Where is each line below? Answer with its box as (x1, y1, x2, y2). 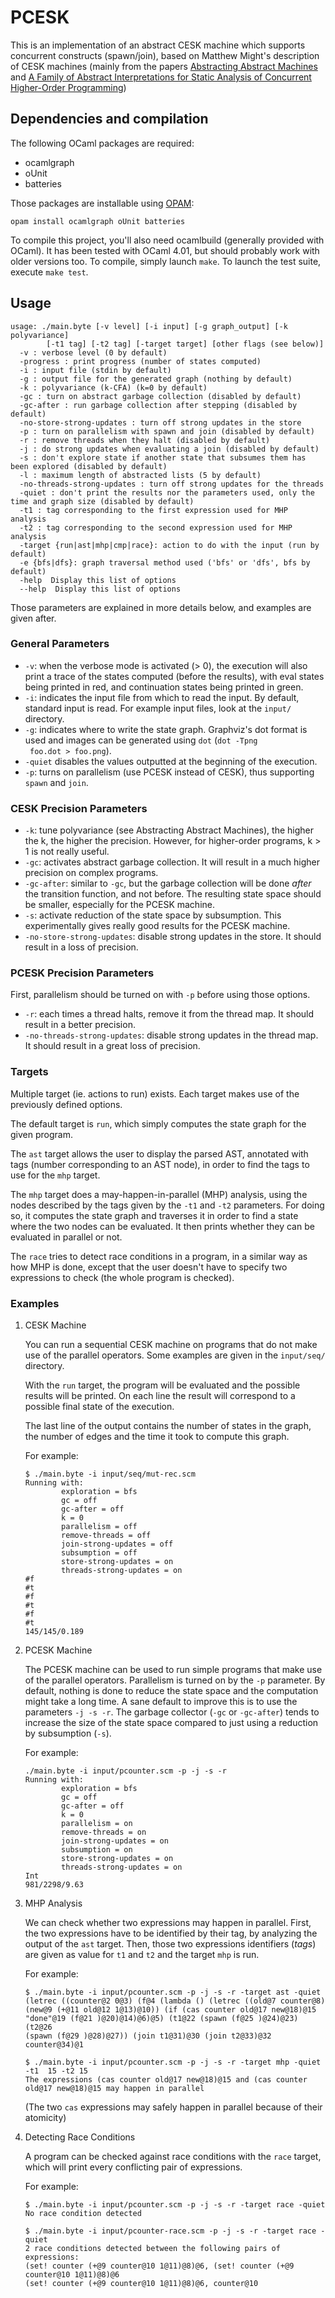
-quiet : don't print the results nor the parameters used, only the (19, 487, 315, 498)
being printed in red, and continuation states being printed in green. (24, 681, 304, 693)
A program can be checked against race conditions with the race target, (24, 2151, 322, 2163)
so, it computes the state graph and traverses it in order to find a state (10, 1209, 299, 1221)
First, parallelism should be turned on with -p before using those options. (10, 989, 311, 1001)
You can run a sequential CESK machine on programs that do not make (24, 1339, 318, 1351)
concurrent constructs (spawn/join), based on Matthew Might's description (10, 49, 320, 61)
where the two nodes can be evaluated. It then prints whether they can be (10, 1220, 315, 1232)
